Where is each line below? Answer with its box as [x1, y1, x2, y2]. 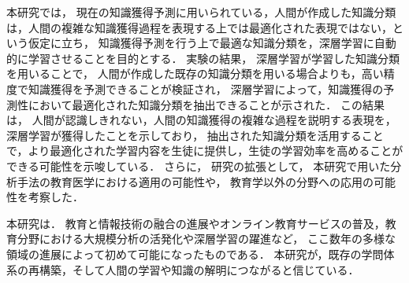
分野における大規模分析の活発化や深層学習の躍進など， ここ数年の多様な [17, 230, 396, 247]
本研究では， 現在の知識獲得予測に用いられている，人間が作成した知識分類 [6, 4, 396, 20]
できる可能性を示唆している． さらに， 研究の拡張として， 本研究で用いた [6, 157, 391, 174]
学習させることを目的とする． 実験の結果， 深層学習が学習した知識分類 [28, 50, 400, 66]
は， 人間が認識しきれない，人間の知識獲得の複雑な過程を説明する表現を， [6, 112, 396, 128]
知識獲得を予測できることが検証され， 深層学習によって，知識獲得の [28, 80, 384, 97]
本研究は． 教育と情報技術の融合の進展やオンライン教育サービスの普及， [6, 215, 385, 231]
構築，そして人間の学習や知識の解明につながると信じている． [39, 261, 359, 277]
